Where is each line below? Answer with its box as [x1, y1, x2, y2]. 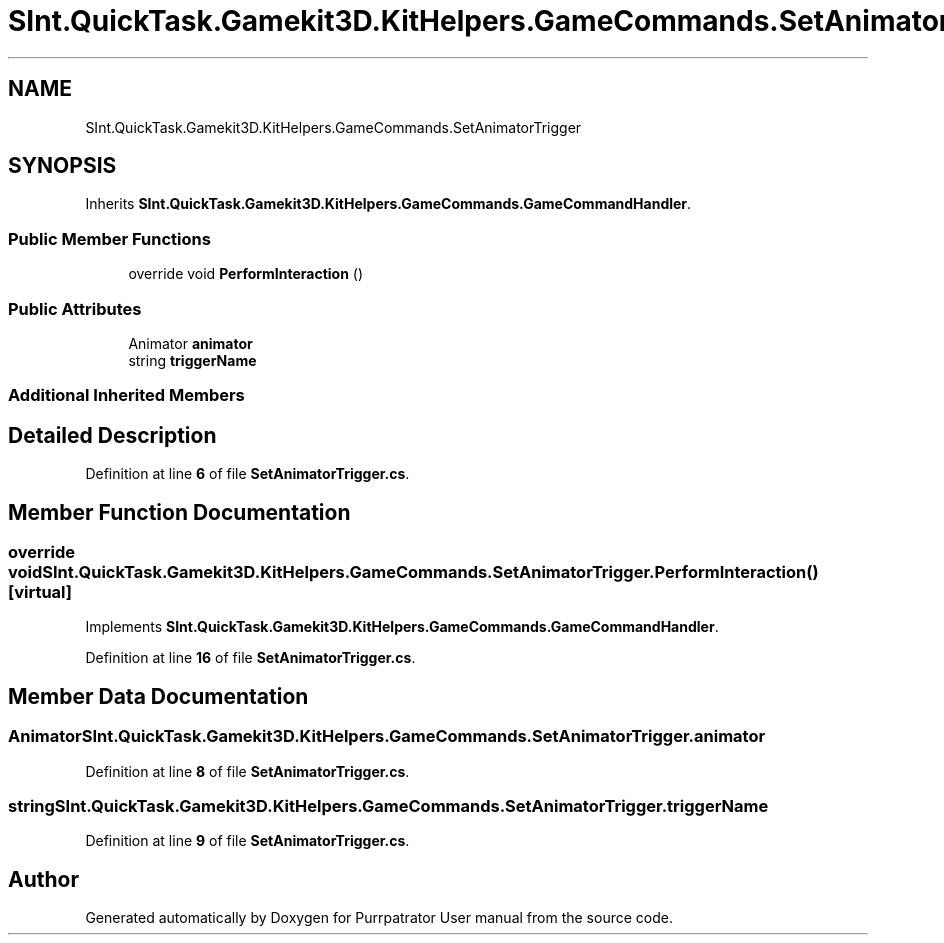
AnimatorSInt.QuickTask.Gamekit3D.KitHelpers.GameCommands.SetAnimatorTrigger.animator [8, 726, 766, 747]
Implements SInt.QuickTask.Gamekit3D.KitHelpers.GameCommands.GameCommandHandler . [85, 618, 719, 636]
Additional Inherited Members [8, 385, 245, 406]
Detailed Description [8, 422, 217, 448]
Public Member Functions [8, 228, 211, 249]
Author [8, 866, 79, 892]
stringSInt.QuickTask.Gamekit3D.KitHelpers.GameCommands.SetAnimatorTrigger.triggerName [8, 795, 769, 816]
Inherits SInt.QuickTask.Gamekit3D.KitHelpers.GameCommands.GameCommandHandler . [85, 195, 692, 213]
